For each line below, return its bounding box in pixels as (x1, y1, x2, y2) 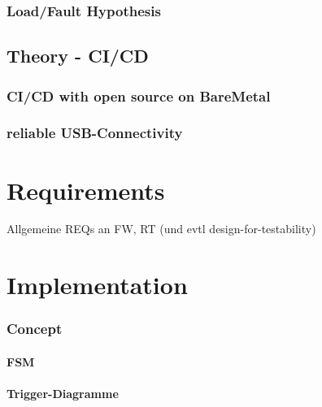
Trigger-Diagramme (7, 385, 119, 402)
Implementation (7, 268, 188, 301)
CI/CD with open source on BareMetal (7, 85, 271, 106)
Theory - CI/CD (7, 43, 149, 68)
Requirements (7, 173, 165, 206)
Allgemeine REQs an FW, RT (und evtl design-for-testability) (7, 220, 316, 237)
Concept (7, 318, 63, 339)
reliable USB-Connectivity (7, 123, 183, 143)
